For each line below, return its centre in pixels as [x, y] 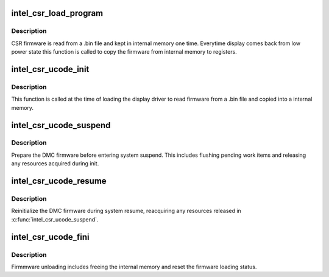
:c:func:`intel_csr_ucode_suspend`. [55, 219]
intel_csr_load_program [57, 13]
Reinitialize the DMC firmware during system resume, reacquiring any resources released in [126, 211]
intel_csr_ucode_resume [59, 181]
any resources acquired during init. [55, 164]
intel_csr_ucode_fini [50, 237]
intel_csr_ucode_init [50, 69]
